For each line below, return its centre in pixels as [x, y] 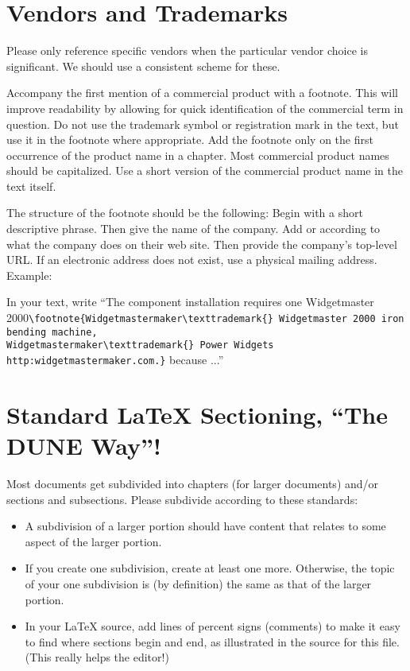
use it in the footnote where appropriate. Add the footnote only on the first [190, 140]
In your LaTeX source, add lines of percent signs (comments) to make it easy [213, 626]
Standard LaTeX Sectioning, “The [197, 414]
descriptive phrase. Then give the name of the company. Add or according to [193, 229]
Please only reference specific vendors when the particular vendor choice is [187, 50]
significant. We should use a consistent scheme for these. [143, 66]
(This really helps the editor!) [97, 657]
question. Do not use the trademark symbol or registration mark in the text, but [203, 124]
